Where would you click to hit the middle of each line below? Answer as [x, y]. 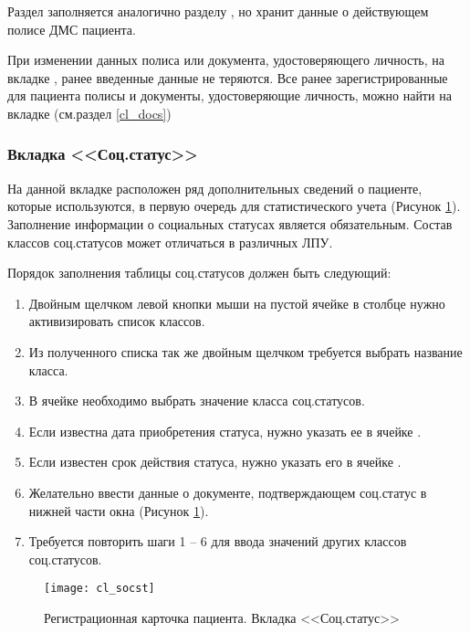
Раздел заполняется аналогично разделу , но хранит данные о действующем [218, 11]
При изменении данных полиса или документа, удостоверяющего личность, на [226, 60]
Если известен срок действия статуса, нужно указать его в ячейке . [215, 462]
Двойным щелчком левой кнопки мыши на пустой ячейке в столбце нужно [237, 303]
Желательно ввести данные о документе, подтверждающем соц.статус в [228, 492]
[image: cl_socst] [99, 589]
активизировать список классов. [117, 321]
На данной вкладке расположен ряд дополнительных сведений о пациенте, [215, 188]
